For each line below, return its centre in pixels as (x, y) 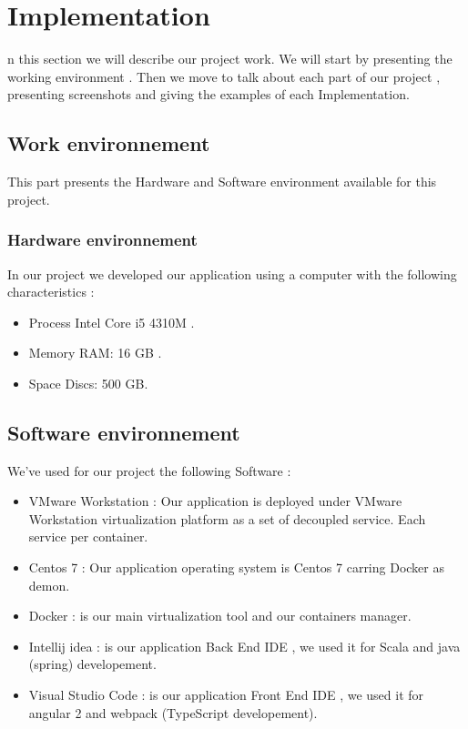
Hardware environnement (102, 240)
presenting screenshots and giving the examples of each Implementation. (209, 94)
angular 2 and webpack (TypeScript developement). (173, 712)
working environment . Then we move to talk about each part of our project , (224, 76)
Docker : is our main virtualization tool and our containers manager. (220, 616)
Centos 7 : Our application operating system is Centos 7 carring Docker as (236, 567)
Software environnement (124, 432)
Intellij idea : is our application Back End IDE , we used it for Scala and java (244, 646)
